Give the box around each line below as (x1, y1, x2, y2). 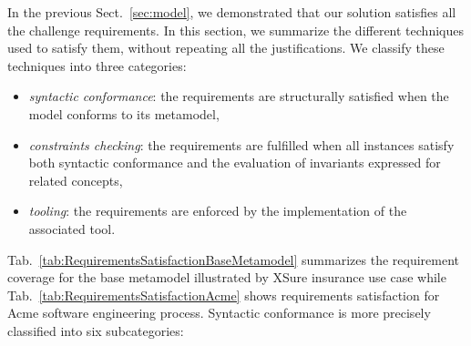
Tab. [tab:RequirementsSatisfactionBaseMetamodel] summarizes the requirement (7, 249, 459, 269)
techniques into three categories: (7, 56, 187, 75)
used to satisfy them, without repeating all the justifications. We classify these (7, 38, 445, 57)
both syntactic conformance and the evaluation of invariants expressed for (28, 153, 441, 172)
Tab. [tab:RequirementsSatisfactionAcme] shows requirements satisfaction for (7, 285, 440, 304)
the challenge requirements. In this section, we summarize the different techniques (7, 20, 464, 39)
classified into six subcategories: (7, 321, 184, 340)
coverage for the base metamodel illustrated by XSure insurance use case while (7, 268, 446, 287)
